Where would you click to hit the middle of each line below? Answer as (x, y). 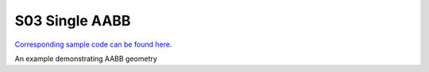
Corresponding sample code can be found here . (93, 44)
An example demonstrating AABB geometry (86, 59)
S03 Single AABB (73, 21)
